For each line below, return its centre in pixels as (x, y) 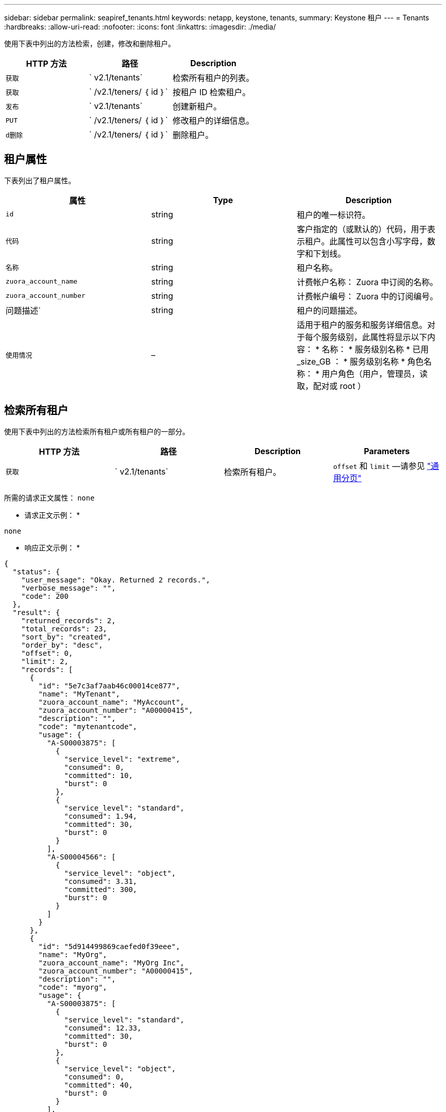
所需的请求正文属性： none (49, 497)
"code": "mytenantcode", (88, 726)
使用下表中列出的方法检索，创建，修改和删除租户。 (90, 44)
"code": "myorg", (73, 987)
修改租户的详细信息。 (214, 121)
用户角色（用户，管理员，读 (374, 373)
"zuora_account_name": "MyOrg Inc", (111, 963)
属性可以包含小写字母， (382, 241)
